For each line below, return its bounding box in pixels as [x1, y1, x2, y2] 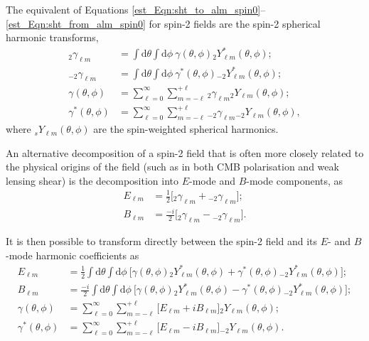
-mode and [189, 173, 235, 188]
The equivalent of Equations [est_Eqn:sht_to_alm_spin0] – [6, 2, 266, 16]
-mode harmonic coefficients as [6, 247, 139, 262]
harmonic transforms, [6, 30, 99, 45]
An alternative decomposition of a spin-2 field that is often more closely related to [6, 145, 364, 160]
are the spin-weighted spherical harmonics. [93, 121, 279, 136]
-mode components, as [246, 173, 343, 188]
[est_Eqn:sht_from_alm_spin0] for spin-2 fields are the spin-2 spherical [6, 16, 321, 31]
